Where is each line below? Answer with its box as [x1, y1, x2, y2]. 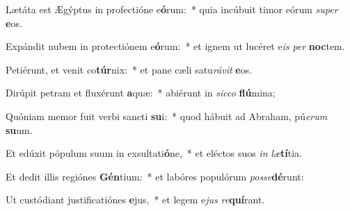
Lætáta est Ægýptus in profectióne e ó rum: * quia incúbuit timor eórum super [6, 2, 338, 16]
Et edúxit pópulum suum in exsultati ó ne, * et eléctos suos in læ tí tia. [6, 146, 302, 160]
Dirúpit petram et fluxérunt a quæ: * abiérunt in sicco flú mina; [6, 85, 276, 100]
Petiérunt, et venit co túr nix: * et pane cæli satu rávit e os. [6, 62, 253, 76]
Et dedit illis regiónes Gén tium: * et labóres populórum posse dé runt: [6, 169, 304, 183]
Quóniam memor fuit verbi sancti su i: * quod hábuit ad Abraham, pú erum [6, 108, 328, 123]
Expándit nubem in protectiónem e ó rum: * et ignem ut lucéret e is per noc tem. [6, 39, 345, 53]
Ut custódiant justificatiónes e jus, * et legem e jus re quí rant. [6, 192, 265, 207]
